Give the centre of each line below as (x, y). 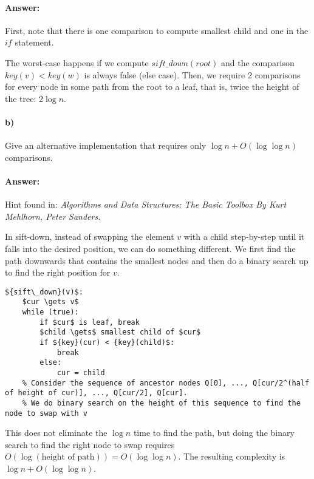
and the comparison (258, 62)
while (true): (50, 312)
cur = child (81, 372)
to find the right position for (58, 272)
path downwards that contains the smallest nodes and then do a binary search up (157, 260)
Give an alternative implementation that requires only (106, 145)
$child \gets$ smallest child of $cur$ (120, 332)
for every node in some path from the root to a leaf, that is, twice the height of (152, 87)
